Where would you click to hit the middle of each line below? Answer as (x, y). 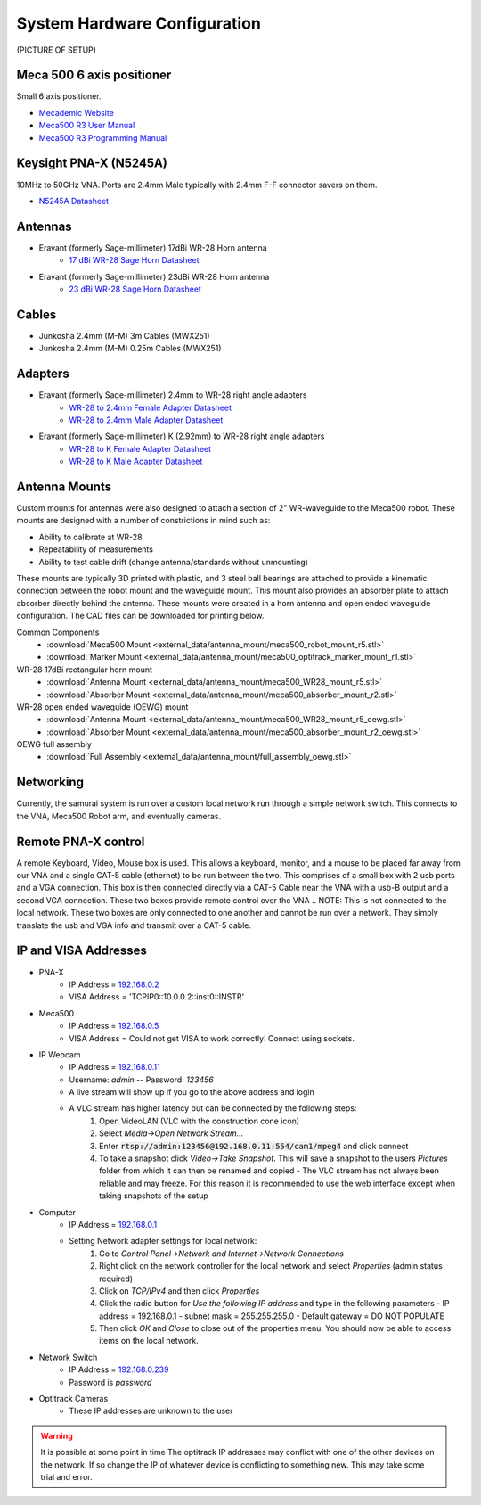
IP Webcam (60, 1054)
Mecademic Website (77, 112)
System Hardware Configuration (139, 23)
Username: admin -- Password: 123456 (141, 1080)
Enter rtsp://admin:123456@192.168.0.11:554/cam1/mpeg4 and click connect (254, 1146)
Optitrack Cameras (73, 1399)
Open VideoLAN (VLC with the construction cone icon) (200, 1121)
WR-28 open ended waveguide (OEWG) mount (102, 707)
